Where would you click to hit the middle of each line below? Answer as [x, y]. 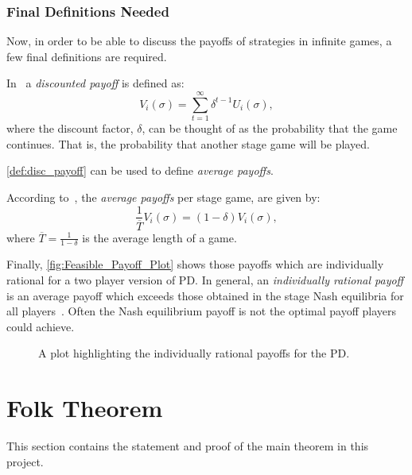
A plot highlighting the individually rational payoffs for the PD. [194, 353]
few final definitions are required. [87, 56]
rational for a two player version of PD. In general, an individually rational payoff [205, 280]
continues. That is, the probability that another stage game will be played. [188, 143]
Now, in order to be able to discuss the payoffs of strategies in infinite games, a [199, 41]
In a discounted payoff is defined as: [95, 83]
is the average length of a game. [159, 237]
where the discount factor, [70, 128]
